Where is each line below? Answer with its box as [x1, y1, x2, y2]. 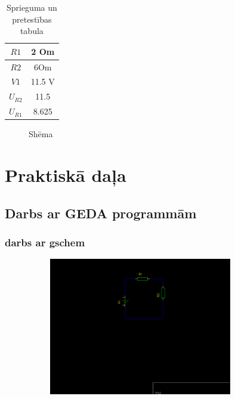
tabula [20, 24, 44, 37]
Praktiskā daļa [5, 163, 126, 187]
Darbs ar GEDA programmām [5, 203, 197, 222]
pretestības [12, 13, 52, 25]
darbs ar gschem [5, 234, 85, 249]
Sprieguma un [6, 1, 57, 13]
